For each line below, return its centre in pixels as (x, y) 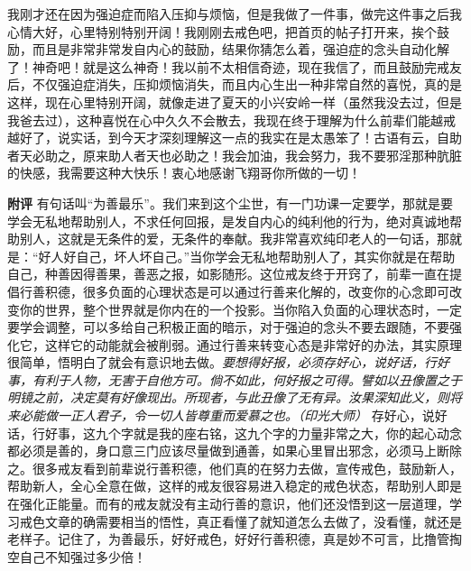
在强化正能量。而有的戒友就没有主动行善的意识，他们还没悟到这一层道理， (228, 504)
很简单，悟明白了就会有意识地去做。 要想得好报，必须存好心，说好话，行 (222, 362)
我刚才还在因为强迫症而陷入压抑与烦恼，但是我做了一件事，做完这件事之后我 (235, 14)
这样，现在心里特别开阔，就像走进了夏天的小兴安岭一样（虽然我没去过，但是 (235, 101)
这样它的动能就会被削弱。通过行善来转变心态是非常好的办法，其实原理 (253, 344)
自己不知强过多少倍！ (83, 556)
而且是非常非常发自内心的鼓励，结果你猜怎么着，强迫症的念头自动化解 (240, 49)
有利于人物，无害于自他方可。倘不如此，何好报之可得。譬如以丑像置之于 (247, 379)
